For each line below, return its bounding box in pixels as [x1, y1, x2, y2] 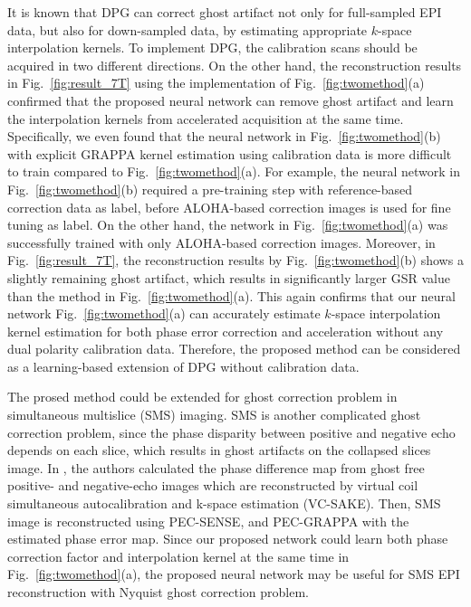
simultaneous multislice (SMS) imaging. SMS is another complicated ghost [7, 405, 421, 424]
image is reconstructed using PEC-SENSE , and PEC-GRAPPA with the [7, 511, 409, 530]
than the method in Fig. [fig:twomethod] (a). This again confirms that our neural [7, 286, 456, 305]
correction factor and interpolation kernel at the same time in [7, 546, 350, 565]
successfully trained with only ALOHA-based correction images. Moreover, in [7, 232, 436, 251]
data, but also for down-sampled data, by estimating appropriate [7, 20, 368, 39]
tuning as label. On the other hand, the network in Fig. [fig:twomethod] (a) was [7, 215, 448, 234]
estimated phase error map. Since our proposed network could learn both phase [7, 529, 448, 548]
